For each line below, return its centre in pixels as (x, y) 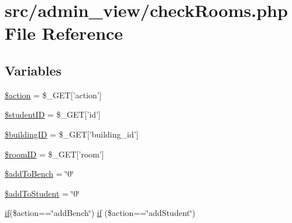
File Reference (64, 33)
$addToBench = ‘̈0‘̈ (39, 174)
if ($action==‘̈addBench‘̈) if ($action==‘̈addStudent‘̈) (100, 213)
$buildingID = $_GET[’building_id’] (72, 134)
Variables (33, 70)
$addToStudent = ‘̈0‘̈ (42, 193)
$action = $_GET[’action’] (53, 95)
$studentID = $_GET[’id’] (53, 114)
